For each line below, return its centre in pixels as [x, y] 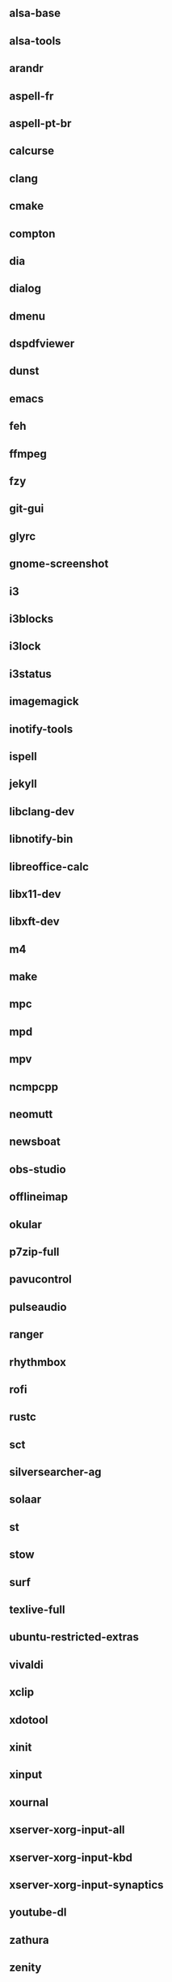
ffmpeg [28, 454]
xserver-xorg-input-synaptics [86, 1884]
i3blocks [31, 619]
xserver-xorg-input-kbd [71, 1857]
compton [32, 234]
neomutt [31, 1114]
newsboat [35, 1142]
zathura [29, 1939]
